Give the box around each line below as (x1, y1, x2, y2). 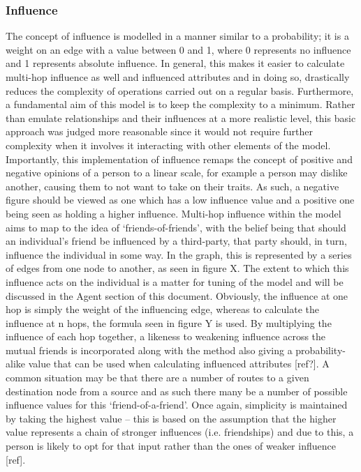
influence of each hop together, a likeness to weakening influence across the (6, 329, 326, 344)
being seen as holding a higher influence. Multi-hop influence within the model (6, 206, 341, 220)
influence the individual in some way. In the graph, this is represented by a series (6, 247, 352, 261)
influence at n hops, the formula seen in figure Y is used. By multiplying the (6, 315, 332, 330)
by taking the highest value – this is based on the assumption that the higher (6, 411, 337, 425)
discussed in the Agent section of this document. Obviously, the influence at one (6, 288, 348, 303)
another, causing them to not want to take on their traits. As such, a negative (6, 178, 339, 193)
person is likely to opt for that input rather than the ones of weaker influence (6, 439, 336, 453)
